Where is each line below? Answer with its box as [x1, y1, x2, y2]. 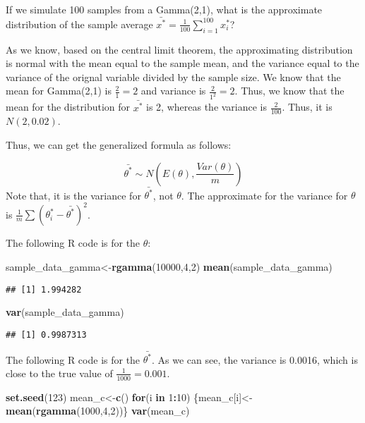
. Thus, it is [282, 99, 333, 114]
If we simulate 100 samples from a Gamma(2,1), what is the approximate [6, 2, 323, 16]
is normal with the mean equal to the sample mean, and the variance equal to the [6, 56, 359, 70]
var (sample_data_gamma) [6, 305, 124, 319]
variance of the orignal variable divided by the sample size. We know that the [6, 69, 341, 84]
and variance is [140, 83, 206, 98]
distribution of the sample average [6, 16, 153, 31]
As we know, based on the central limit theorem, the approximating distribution [6, 42, 353, 56]
